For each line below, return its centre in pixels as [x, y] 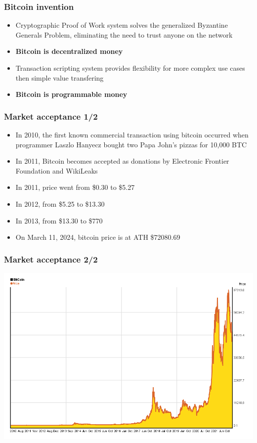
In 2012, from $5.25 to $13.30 [60, 203]
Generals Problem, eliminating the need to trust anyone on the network [124, 34]
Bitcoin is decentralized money [69, 51]
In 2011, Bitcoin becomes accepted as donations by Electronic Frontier [122, 161]
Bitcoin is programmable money [71, 94]
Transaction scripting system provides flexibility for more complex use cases [130, 68]
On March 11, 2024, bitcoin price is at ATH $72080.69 [98, 237]
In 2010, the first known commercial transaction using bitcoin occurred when [132, 134]
